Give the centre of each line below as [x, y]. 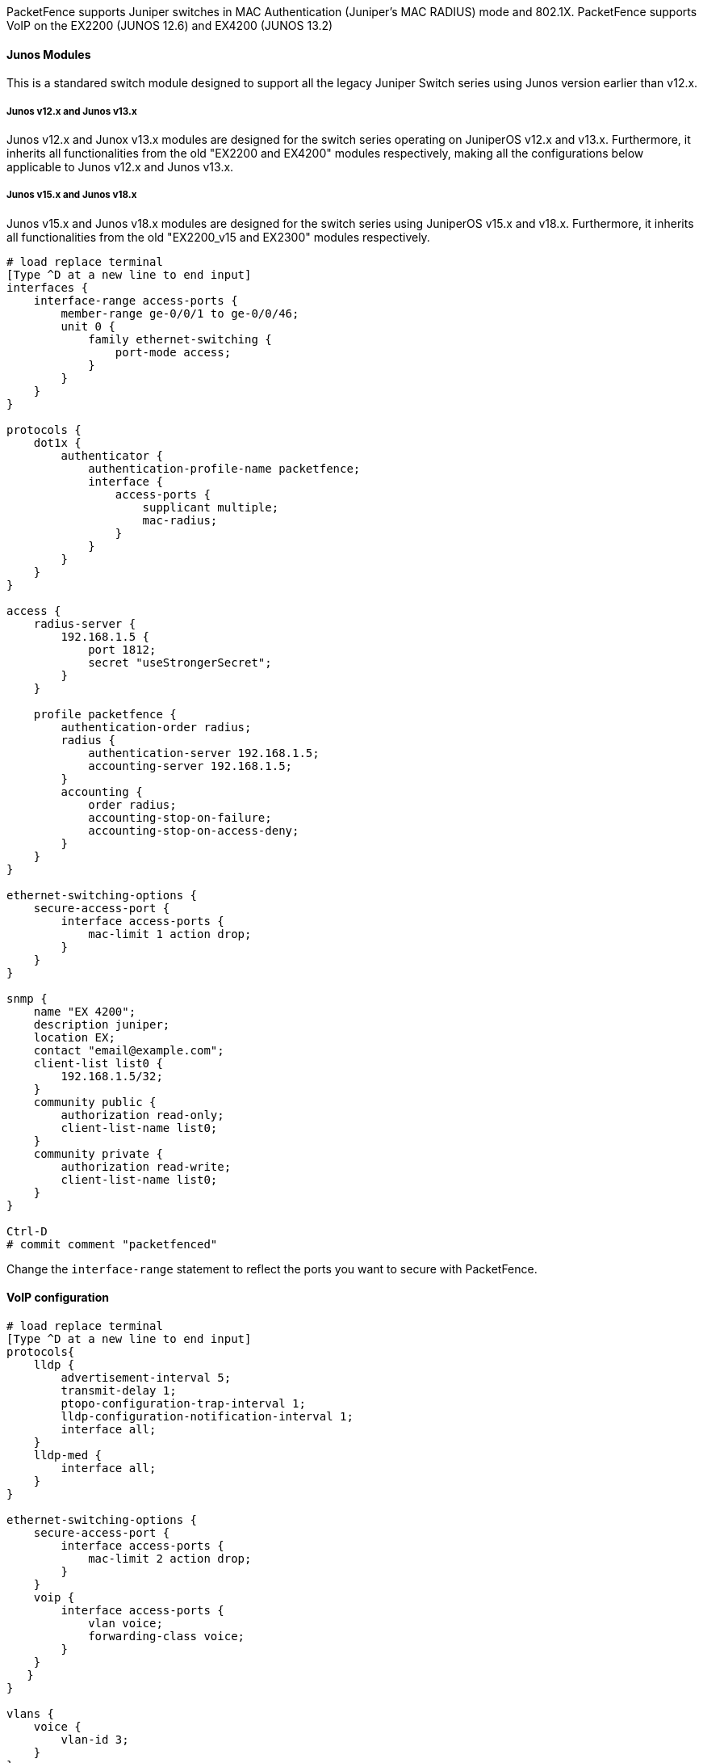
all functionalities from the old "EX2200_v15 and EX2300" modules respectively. [218, 237]
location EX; [74, 1037]
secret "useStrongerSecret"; [180, 662]
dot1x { [57, 442]
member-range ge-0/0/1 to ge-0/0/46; [180, 313]
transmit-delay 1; [119, 1391]
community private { [98, 1153]
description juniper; [102, 1024]
